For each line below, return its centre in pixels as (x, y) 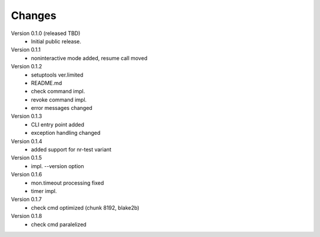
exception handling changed (66, 133)
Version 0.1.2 (27, 67)
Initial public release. (56, 41)
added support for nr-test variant (71, 150)
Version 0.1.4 (27, 141)
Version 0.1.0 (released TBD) (46, 33)
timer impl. (44, 191)
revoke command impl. (59, 99)
